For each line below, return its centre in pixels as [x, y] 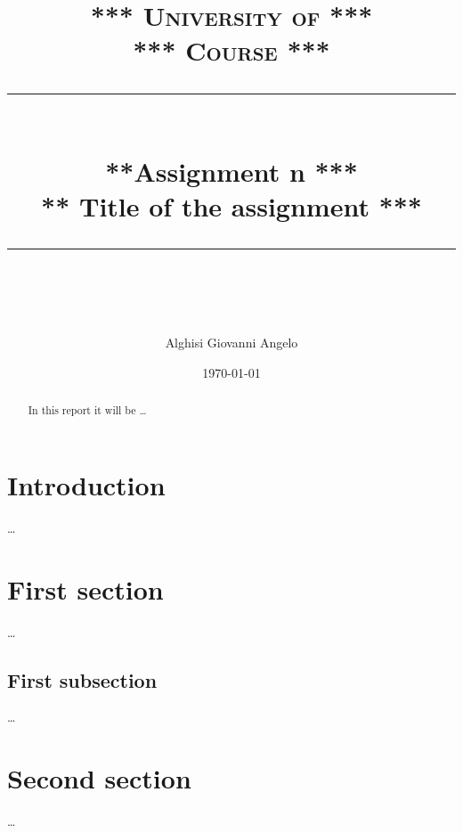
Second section [99, 778]
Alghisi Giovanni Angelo [231, 343]
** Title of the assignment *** [231, 205]
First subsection [82, 679]
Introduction [86, 484]
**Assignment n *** [231, 171]
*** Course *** [231, 50]
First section [85, 588]
